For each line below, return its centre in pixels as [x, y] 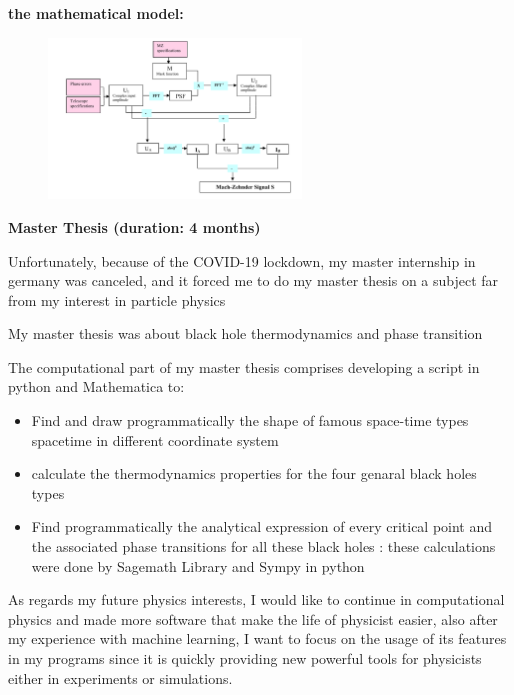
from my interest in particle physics [117, 299]
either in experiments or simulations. [120, 677]
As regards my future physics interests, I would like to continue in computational [256, 599]
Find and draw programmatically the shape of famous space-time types [250, 420]
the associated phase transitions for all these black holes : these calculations [263, 546]
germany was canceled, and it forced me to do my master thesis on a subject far [253, 280]
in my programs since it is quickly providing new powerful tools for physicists [245, 658]
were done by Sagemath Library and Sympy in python [198, 565]
